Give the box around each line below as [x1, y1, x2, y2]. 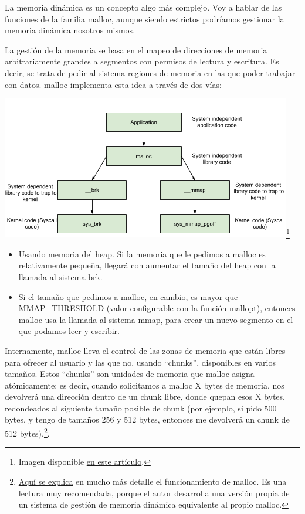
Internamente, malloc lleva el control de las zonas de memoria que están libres [5, 344, 286, 356]
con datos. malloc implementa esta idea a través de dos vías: [5, 78, 222, 90]
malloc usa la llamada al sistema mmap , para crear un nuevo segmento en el [18, 313, 293, 325]
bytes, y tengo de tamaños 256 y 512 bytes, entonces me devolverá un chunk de [5, 413, 290, 426]
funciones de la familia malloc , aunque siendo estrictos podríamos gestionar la [5, 12, 284, 25]
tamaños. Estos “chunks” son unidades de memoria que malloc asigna [5, 367, 255, 380]
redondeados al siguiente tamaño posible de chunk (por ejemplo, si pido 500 [5, 401, 277, 414]
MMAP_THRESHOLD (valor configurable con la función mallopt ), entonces [18, 302, 296, 314]
